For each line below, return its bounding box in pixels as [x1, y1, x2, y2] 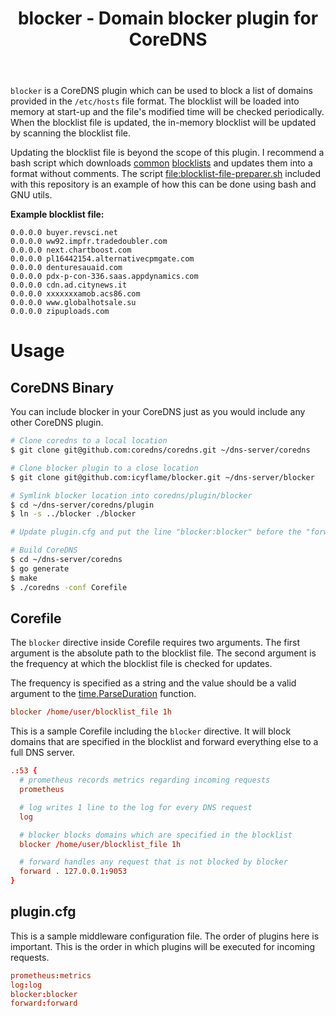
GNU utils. [10, 189, 53, 201]
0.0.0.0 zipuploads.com [10, 307, 110, 317]
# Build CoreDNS [10, 545, 78, 556]
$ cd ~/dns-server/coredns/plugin [10, 500, 155, 510]
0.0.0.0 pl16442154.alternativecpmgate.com [10, 254, 195, 264]
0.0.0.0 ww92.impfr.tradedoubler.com [10, 237, 168, 247]
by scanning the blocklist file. [10, 127, 132, 139]
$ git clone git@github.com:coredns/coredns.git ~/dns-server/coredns [10, 445, 311, 456]
